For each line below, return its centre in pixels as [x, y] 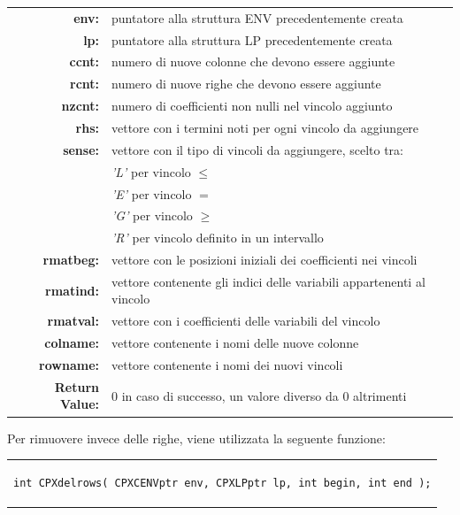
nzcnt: [80, 106]
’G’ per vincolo [152, 215]
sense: [81, 149]
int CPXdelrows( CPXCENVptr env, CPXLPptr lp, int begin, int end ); [222, 483]
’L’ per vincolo [151, 171]
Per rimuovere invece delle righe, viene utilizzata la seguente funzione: [196, 438]
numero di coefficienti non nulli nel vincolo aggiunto [252, 106]
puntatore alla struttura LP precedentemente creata [252, 39]
